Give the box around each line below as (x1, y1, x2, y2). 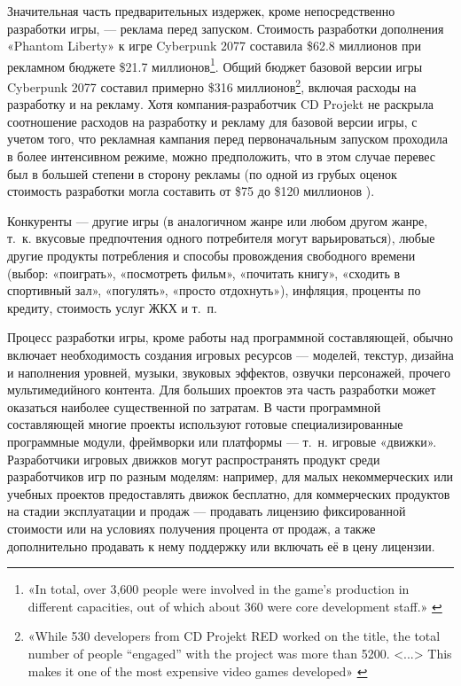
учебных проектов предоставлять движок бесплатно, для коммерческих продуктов (7, 484, 450, 503)
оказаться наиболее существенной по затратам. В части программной (7, 397, 381, 416)
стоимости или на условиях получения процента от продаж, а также (7, 518, 376, 537)
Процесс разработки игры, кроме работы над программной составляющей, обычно (7, 328, 454, 347)
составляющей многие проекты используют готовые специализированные (7, 415, 403, 433)
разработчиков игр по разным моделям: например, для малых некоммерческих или (7, 467, 454, 486)
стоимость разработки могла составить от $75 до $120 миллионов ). (7, 182, 375, 200)
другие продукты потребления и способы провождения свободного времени (7, 246, 416, 265)
